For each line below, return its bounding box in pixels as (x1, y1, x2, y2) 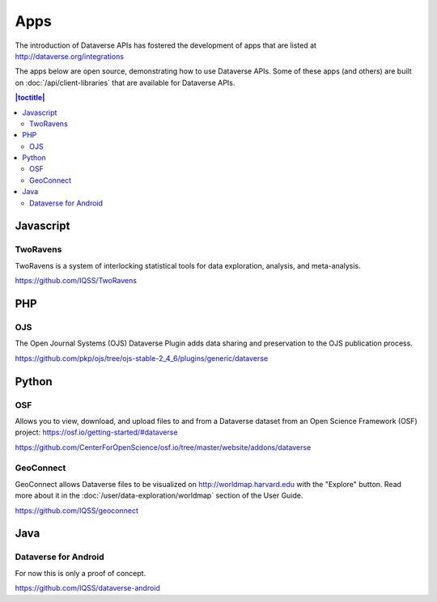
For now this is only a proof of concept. (15, 568, 146, 578)
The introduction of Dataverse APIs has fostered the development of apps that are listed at (15, 40, 317, 50)
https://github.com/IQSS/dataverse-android (15, 583, 161, 593)
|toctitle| (15, 93, 45, 103)
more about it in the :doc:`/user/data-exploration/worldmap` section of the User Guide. (15, 490, 303, 501)
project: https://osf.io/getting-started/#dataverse (15, 427, 178, 437)
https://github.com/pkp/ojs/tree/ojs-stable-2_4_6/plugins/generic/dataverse (15, 353, 269, 363)
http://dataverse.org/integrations (15, 51, 125, 61)
